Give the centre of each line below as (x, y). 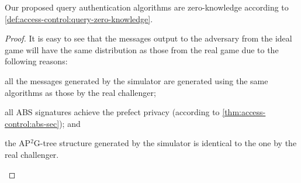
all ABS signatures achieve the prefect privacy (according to (112, 112)
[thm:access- (244, 112)
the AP (18, 143)
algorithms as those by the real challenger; (80, 92)
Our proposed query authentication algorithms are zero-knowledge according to (147, 7)
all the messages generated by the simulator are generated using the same (136, 80)
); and (70, 123)
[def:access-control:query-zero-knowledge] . (79, 18)
